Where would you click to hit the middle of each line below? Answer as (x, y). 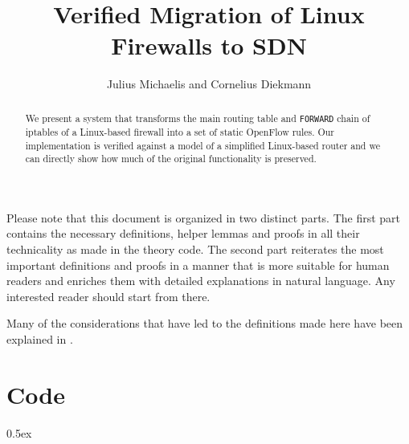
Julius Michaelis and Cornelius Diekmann (209, 84)
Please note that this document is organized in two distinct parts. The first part (204, 217)
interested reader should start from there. (108, 296)
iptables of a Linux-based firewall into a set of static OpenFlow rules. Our (180, 131)
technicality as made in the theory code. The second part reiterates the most (195, 249)
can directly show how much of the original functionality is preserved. (171, 159)
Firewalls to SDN (209, 45)
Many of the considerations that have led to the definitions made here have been (205, 323)
